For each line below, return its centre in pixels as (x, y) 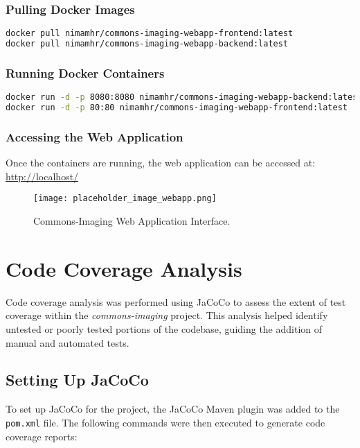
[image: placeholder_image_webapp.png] (125, 199)
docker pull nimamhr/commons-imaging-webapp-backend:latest (147, 44)
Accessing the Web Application (94, 136)
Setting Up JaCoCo (77, 380)
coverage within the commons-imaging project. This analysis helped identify (167, 315)
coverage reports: (42, 436)
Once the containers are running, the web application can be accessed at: (161, 163)
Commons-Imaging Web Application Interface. (132, 221)
